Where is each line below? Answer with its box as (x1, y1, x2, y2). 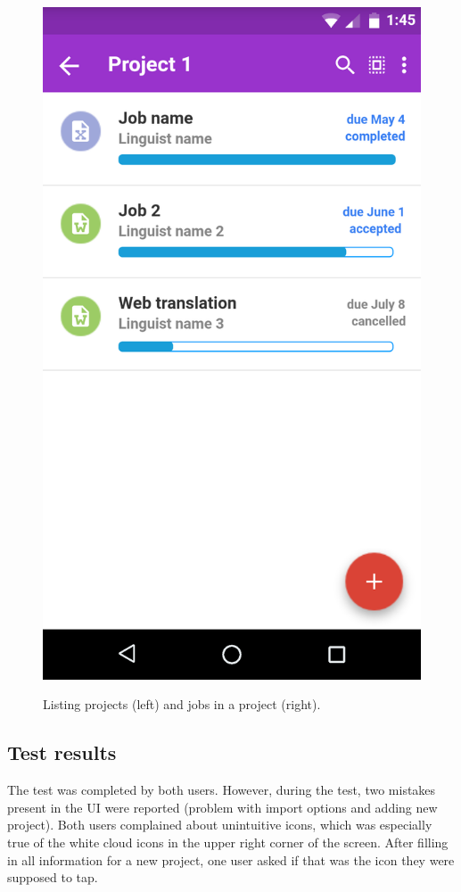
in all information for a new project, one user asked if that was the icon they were (7, 850, 455, 869)
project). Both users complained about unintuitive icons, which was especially (7, 815, 432, 834)
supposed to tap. (7, 868, 98, 887)
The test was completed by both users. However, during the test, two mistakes (7, 780, 436, 799)
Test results (7, 739, 117, 766)
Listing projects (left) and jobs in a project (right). (43, 695, 321, 714)
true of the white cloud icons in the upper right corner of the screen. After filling (7, 832, 449, 851)
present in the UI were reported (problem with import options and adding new (7, 797, 438, 816)
